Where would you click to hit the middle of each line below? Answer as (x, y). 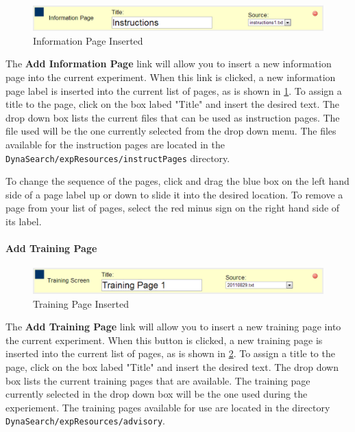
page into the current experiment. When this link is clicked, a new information (171, 77)
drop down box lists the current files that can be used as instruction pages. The (173, 117)
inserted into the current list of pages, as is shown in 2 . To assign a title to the (170, 353)
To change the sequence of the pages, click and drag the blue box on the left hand (177, 181)
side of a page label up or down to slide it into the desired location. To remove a (174, 194)
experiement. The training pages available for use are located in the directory (168, 407)
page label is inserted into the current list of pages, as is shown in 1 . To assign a (174, 90)
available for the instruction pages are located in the (115, 145)
